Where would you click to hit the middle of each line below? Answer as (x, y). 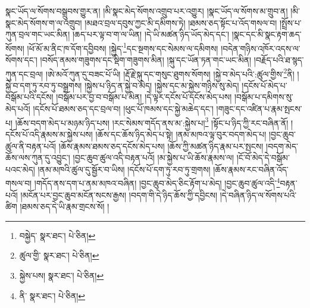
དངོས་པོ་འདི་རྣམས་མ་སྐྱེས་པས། (49, 134)
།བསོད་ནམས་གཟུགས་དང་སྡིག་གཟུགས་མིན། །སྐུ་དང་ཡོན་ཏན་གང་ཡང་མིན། (146, 60)
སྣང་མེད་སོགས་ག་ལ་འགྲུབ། (44, 22)
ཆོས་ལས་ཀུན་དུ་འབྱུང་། (38, 158)
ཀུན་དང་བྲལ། (24, 74)
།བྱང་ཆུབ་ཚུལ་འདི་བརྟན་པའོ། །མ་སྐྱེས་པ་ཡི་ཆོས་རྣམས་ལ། (154, 158)
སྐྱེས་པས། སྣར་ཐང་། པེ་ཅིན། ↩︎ (62, 275)
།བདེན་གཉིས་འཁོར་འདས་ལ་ (261, 48)
